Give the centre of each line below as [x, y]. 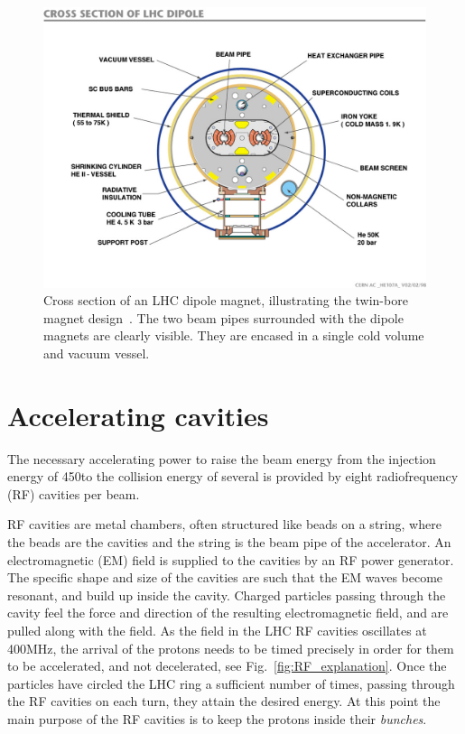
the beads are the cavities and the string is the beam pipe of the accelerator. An [229, 542]
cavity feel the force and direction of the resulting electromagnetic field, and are [228, 613]
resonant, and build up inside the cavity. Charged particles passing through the [227, 595]
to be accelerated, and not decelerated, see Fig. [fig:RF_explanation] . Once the [227, 666]
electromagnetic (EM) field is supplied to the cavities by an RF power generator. [231, 559]
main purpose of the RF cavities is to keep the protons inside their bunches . [217, 718]
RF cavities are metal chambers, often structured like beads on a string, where [224, 524]
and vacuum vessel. [97, 353]
